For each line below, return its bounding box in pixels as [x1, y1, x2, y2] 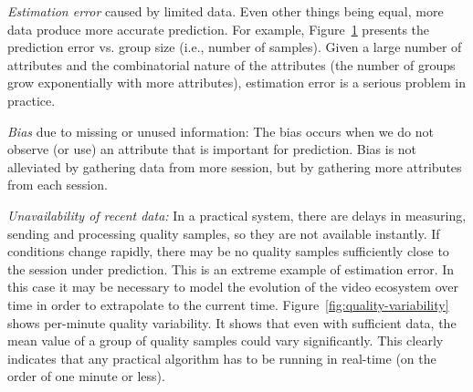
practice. [7, 90, 56, 109]
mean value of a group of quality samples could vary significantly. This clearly [7, 331, 444, 350]
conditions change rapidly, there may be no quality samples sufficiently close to [7, 242, 449, 261]
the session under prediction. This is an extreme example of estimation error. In [7, 259, 455, 278]
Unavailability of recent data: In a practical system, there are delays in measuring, [7, 205, 467, 224]
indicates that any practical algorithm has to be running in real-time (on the [7, 348, 436, 367]
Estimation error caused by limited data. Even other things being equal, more [7, 2, 444, 20]
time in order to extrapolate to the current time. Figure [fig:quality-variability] [7, 294, 449, 314]
